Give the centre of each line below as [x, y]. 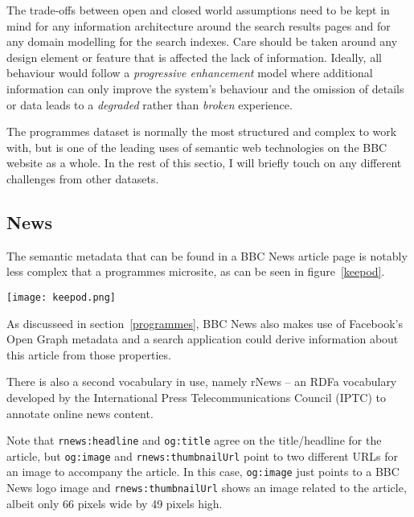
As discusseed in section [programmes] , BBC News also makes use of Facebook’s [205, 323]
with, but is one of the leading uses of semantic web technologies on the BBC [197, 147]
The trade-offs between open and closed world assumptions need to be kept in [198, 10]
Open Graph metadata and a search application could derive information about [203, 339]
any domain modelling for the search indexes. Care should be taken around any [202, 41]
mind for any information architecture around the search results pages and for [199, 25]
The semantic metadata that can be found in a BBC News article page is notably [207, 255]
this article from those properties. [89, 354]
